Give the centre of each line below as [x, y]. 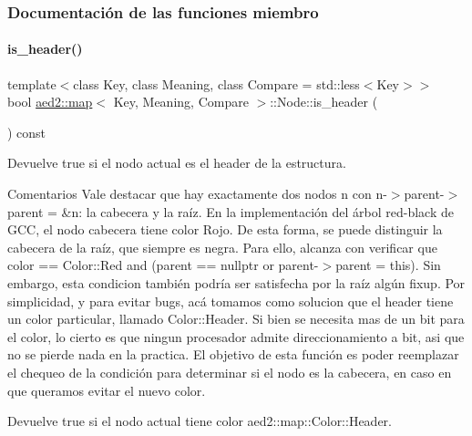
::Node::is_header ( [324, 102]
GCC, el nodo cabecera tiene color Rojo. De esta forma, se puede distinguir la [225, 229]
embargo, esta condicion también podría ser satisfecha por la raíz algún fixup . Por [236, 282]
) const [27, 132]
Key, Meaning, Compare [181, 102]
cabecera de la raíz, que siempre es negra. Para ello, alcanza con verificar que [222, 247]
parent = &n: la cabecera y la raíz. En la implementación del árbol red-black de [231, 211]
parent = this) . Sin [388, 265]
